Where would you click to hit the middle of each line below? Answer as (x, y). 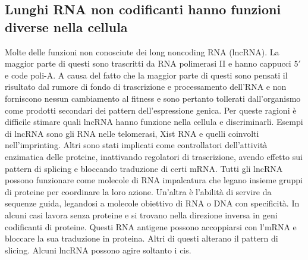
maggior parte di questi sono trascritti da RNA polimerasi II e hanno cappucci (148, 63)
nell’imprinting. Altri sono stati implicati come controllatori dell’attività (136, 145)
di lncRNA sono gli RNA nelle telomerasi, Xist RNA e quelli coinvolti (132, 133)
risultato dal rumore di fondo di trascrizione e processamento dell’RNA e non (146, 87)
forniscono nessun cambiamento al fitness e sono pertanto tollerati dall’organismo (153, 98)
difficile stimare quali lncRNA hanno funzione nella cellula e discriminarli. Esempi (154, 122)
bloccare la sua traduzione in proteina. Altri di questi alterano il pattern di (142, 238)
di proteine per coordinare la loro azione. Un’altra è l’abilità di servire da (138, 191)
